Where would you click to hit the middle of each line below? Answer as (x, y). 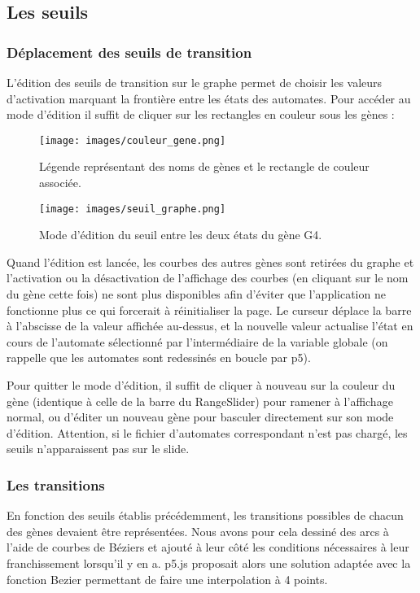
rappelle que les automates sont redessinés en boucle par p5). (159, 358)
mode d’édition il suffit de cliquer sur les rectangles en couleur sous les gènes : (201, 114)
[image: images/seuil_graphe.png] (133, 209)
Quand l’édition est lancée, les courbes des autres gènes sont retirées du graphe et (210, 262)
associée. (60, 183)
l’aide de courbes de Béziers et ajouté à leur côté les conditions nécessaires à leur (208, 547)
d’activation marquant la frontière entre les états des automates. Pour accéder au (209, 98)
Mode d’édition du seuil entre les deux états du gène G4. (181, 235)
